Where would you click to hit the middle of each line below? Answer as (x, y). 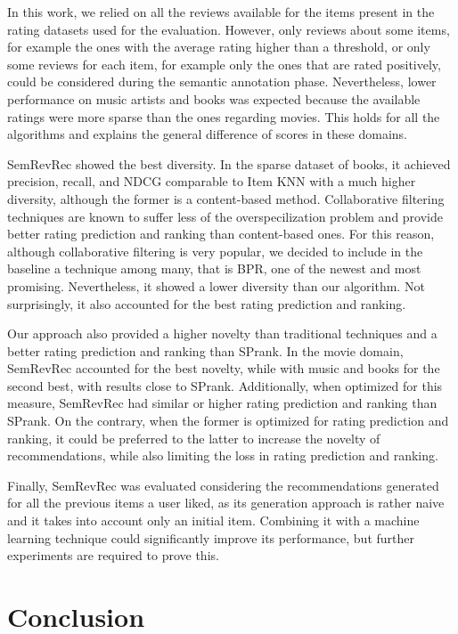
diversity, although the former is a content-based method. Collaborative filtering (226, 198)
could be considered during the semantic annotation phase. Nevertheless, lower (222, 81)
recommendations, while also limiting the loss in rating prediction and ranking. (223, 455)
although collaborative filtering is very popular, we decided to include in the (215, 251)
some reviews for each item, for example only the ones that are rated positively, (224, 64)
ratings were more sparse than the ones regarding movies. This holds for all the (224, 116)
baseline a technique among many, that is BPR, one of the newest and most (214, 268)
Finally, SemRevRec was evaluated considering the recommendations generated (223, 485)
